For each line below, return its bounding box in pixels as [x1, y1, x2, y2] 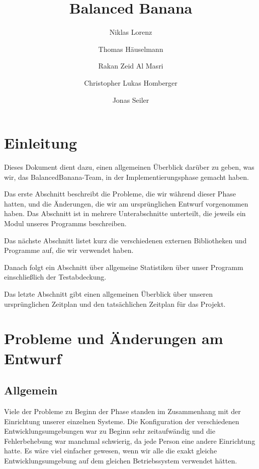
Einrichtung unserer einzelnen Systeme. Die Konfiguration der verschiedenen [4, 416, 239, 426]
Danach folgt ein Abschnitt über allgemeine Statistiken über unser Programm [4, 261, 243, 272]
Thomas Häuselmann [98, 43, 163, 54]
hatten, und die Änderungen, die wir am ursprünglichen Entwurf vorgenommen [4, 198, 248, 209]
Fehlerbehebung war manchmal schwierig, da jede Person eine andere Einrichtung [4, 435, 255, 446]
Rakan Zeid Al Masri [98, 60, 163, 71]
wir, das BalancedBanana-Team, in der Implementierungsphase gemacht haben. [4, 171, 249, 182]
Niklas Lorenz [109, 27, 152, 37]
